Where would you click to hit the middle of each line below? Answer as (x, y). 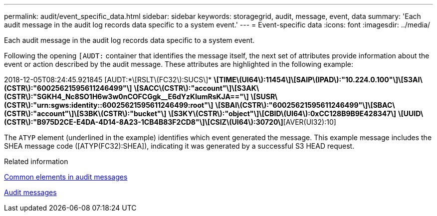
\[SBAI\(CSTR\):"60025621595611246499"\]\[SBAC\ (305, 105)
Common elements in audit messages (66, 177)
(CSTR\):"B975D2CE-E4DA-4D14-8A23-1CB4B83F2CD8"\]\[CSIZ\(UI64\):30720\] (144, 122)
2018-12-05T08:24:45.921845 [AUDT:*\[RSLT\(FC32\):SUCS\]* (108, 80)
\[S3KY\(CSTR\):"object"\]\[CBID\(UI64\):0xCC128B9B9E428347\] (282, 113)
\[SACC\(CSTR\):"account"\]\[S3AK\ (197, 88)
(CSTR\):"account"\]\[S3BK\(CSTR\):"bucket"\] (85, 113)
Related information (36, 161)
